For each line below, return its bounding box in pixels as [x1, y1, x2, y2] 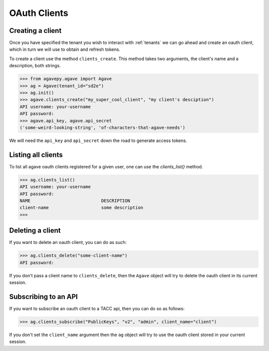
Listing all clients [9, 150, 63, 159]
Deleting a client [9, 227, 61, 235]
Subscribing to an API [9, 292, 78, 301]
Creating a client [9, 26, 62, 35]
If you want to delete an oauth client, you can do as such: [9, 239, 127, 245]
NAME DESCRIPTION [19, 198, 131, 204]
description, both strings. [9, 63, 61, 69]
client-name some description [19, 205, 143, 211]
